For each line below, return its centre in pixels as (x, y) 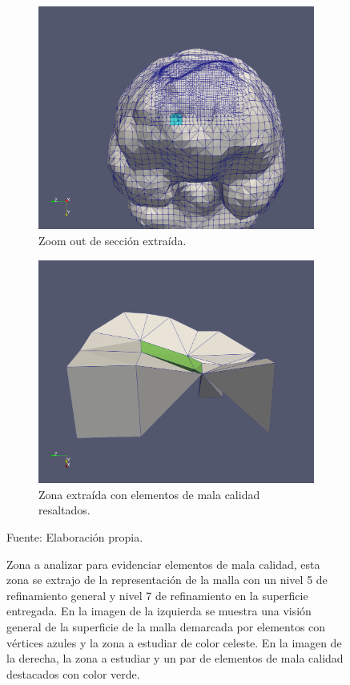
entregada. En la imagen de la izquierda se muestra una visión (159, 611)
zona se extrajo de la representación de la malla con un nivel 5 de (167, 580)
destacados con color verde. (73, 673)
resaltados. (64, 510)
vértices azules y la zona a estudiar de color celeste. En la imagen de (174, 642)
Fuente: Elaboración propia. (75, 536)
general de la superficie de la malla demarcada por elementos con (166, 626)
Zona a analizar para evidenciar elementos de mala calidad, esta (163, 564)
